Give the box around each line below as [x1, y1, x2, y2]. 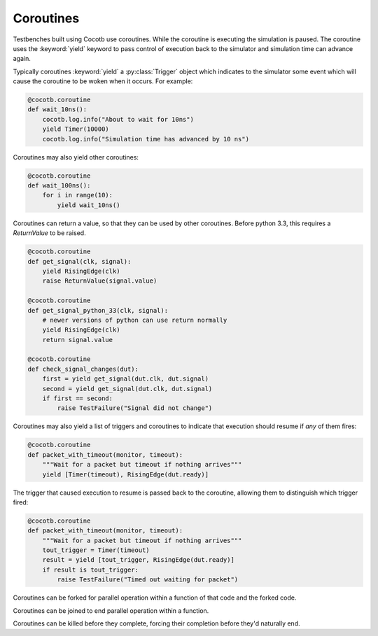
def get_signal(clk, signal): [27, 257, 132, 265]
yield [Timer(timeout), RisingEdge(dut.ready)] [42, 470, 209, 479]
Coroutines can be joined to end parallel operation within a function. [13, 606, 209, 615]
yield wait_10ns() [57, 201, 120, 209]
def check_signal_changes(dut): [27, 365, 139, 373]
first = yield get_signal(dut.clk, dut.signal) [42, 375, 209, 383]
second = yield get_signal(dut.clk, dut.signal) [42, 385, 213, 393]
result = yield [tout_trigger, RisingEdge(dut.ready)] [42, 556, 234, 564]
